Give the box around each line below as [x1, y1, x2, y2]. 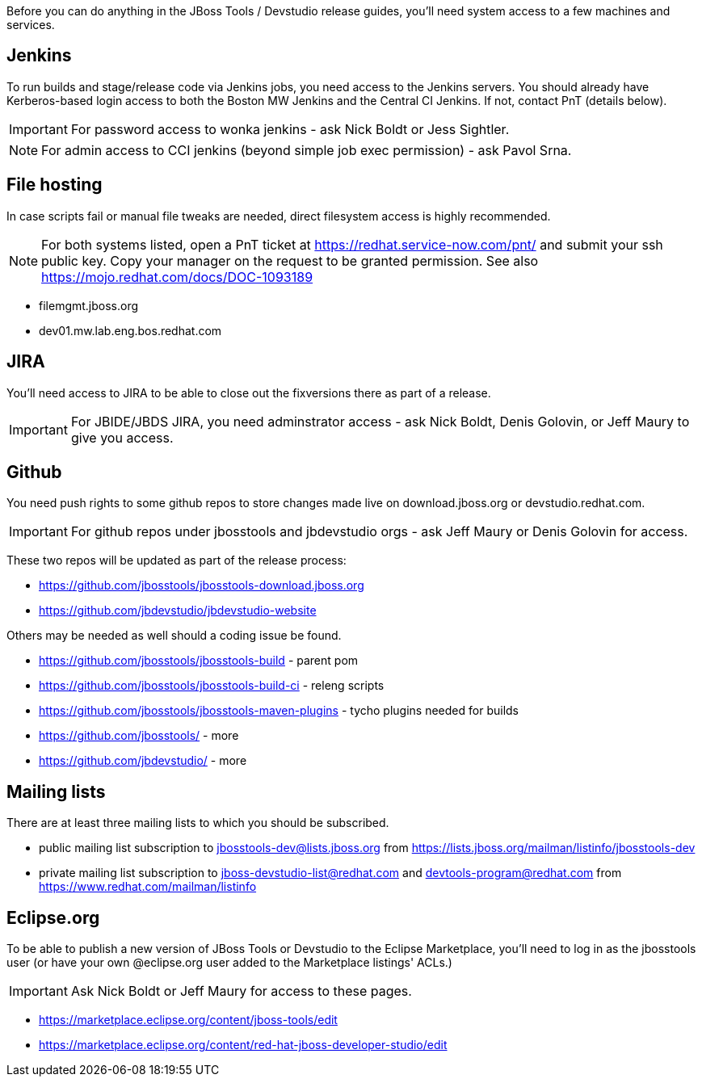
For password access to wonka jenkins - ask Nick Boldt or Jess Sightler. [70, 120, 510, 137]
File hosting [6, 174, 103, 195]
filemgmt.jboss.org [39, 298, 139, 313]
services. [6, 18, 55, 31]
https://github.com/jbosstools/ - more [39, 728, 239, 743]
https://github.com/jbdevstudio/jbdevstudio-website [39, 603, 317, 618]
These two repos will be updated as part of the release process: [6, 553, 347, 568]
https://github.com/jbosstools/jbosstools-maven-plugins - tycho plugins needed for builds [39, 703, 519, 718]
